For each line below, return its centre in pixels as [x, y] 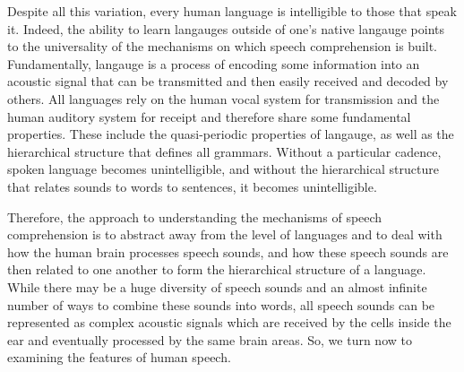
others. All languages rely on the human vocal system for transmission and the [223, 98]
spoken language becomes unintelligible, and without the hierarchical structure [223, 169]
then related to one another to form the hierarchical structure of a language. [217, 269]
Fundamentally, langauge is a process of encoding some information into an [214, 63]
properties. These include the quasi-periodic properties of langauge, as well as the [231, 134]
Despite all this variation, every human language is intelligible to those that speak [232, 11]
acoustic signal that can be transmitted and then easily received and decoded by [228, 81]
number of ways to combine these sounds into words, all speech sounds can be [221, 304]
